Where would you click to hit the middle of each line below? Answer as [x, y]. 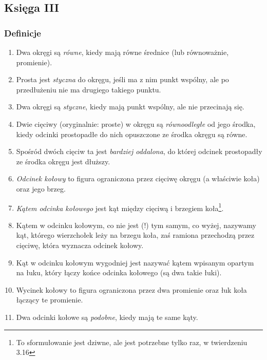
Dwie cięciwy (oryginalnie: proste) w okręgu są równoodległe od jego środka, [136, 124]
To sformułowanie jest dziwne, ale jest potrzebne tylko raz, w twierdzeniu [132, 342]
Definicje [23, 33]
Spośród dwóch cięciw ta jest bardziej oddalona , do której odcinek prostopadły [139, 151]
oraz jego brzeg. [41, 188]
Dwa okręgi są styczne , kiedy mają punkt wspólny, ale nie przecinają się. [130, 107]
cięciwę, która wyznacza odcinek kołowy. [80, 245]
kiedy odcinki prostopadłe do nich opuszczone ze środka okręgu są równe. [132, 134]
